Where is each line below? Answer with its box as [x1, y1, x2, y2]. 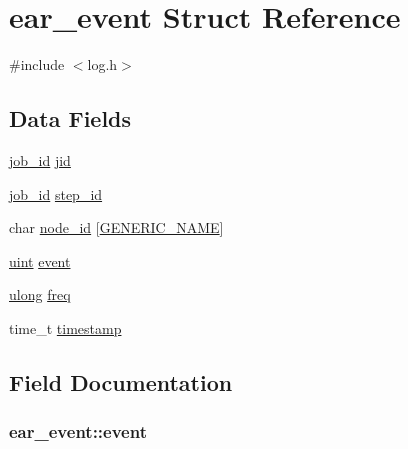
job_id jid [9, 149, 71, 170]
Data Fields [9, 103, 132, 134]
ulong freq [9, 284, 71, 305]
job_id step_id [9, 183, 103, 204]
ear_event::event [9, 419, 147, 444]
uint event [9, 250, 71, 271]
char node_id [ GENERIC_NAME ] [9, 217, 224, 238]
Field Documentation [9, 366, 233, 397]
